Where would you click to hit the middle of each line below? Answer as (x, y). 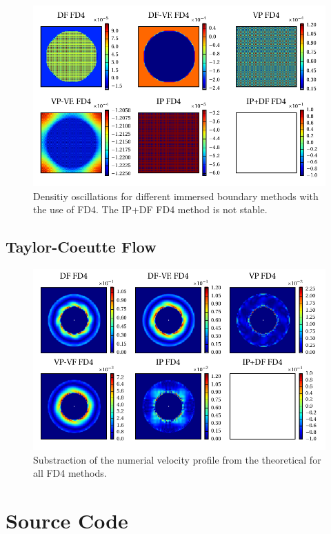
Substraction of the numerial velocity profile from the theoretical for (177, 459)
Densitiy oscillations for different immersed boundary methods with (176, 196)
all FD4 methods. (70, 473)
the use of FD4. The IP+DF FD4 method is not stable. (150, 209)
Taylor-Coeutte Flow (81, 247)
